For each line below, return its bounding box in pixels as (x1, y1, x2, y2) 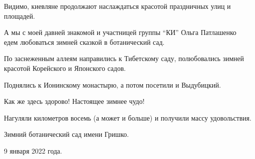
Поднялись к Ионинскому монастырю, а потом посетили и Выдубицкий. (4, 79, 221, 90)
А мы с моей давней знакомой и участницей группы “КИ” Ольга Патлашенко (4, 27, 236, 37)
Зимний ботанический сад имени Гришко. (4, 129, 129, 139)
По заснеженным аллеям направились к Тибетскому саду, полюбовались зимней (4, 53, 244, 64)
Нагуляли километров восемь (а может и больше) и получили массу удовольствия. (4, 112, 252, 123)
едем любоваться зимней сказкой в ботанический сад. (4, 36, 165, 47)
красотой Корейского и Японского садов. (4, 63, 126, 73)
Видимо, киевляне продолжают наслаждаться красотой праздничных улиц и (4, 1, 231, 11)
